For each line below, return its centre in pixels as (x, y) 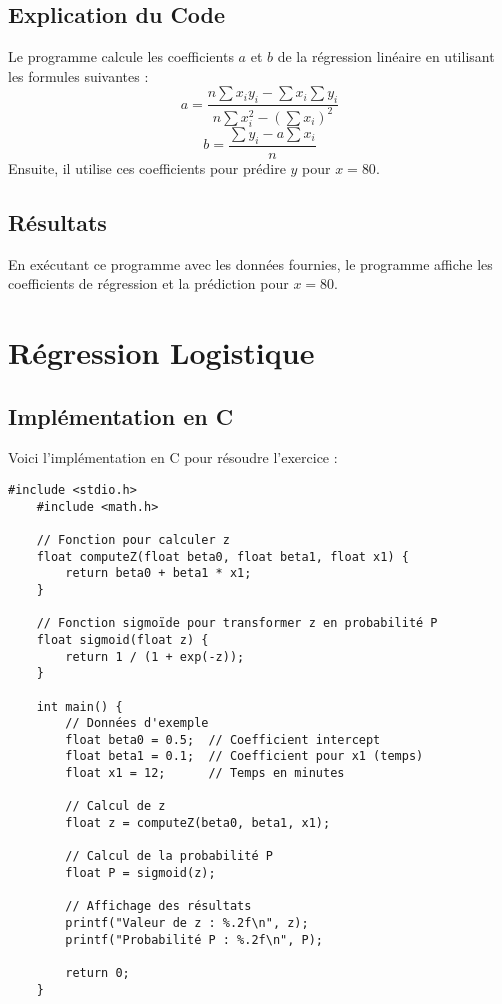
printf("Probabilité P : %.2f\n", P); (194, 939)
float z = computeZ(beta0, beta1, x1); (198, 823)
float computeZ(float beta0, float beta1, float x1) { (222, 556)
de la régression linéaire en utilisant (386, 56)
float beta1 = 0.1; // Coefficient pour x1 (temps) (244, 756)
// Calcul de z (115, 806)
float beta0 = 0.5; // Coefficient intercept (223, 739)
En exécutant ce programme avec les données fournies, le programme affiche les (250, 263)
